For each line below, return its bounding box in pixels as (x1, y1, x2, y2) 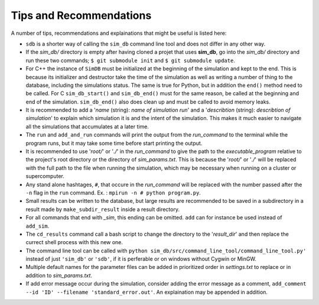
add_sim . (25, 222, 50, 229)
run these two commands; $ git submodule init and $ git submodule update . (25, 57, 236, 64)
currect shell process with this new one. (25, 239, 123, 246)
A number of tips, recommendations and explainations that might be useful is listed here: (11, 30, 227, 37)
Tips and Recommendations (11, 9, 152, 22)
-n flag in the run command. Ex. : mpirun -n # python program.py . (25, 189, 201, 196)
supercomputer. (25, 173, 64, 180)
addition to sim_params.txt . (25, 272, 93, 279)
